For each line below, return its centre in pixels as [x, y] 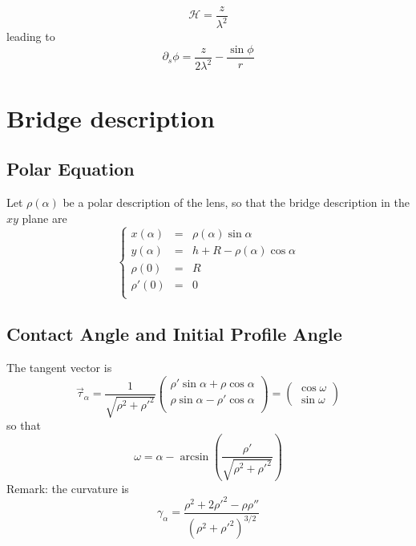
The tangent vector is [59, 368]
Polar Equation [71, 169]
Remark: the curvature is [68, 488]
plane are [44, 218]
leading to [31, 36]
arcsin [194, 457]
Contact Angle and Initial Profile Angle [174, 334]
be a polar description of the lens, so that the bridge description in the [236, 202]
